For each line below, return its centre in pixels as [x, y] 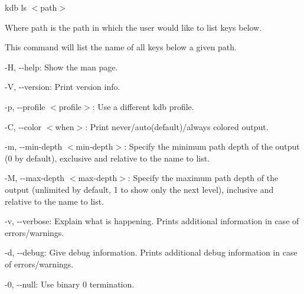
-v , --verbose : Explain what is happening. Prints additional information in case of [152, 221]
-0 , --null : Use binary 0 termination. [70, 284]
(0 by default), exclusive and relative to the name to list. [107, 158]
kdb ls [16, 7]
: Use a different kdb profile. [143, 106]
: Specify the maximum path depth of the [203, 178]
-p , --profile [25, 106]
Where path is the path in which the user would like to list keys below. [133, 27]
